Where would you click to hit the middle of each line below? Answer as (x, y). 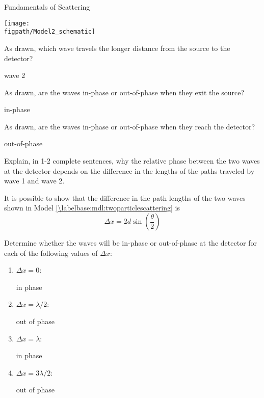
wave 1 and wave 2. (34, 181)
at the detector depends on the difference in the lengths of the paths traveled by (129, 170)
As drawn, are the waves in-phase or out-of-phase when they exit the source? (124, 92)
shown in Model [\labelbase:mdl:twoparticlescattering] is (92, 208)
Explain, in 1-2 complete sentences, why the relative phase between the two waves (132, 161)
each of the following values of (51, 253)
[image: (17, 23)
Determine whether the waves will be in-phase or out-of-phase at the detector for (131, 243)
